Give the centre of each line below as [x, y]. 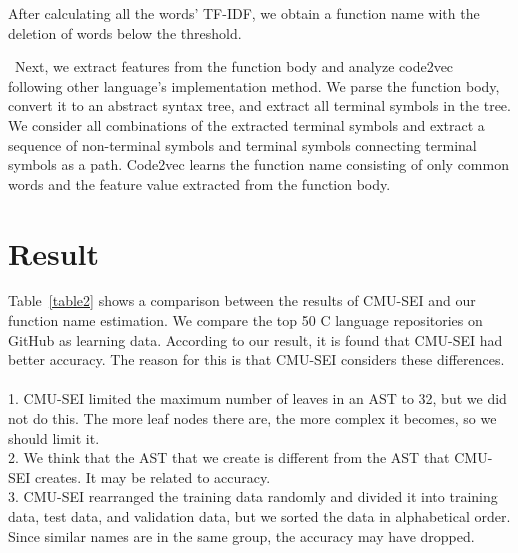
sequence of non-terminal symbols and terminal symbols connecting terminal [242, 144]
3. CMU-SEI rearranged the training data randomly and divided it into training [253, 496]
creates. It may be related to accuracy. [153, 476]
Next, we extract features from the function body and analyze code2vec [234, 66]
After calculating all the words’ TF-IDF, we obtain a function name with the [244, 13]
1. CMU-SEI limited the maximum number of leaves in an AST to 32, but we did [257, 398]
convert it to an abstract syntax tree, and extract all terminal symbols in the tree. [259, 105]
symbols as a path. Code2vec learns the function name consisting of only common [258, 164]
